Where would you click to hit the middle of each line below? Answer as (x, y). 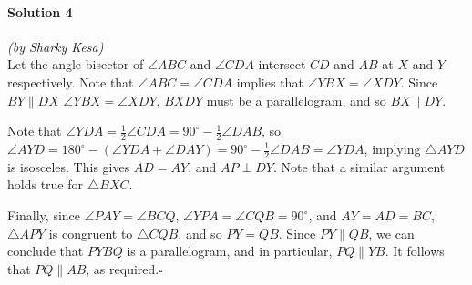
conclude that (46, 251)
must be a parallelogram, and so (296, 100)
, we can (391, 233)
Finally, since (44, 215)
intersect (282, 64)
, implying (392, 148)
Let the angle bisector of (76, 64)
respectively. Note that (71, 81)
